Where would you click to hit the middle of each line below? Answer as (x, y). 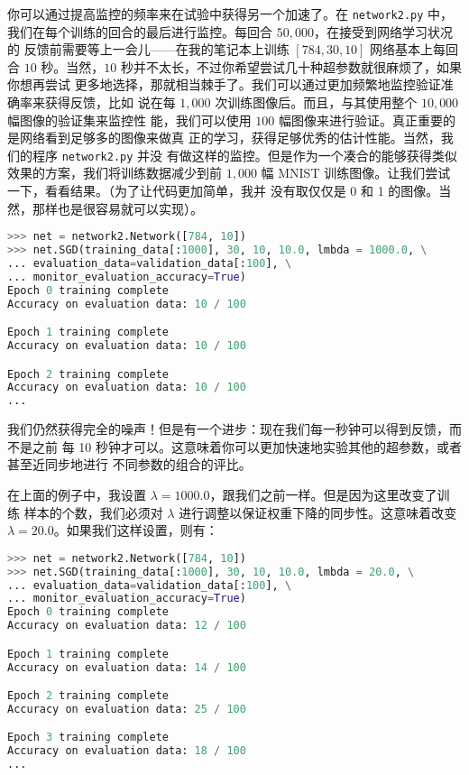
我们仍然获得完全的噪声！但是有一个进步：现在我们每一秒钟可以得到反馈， (228, 429)
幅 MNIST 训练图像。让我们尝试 (356, 173)
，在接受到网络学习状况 (383, 31)
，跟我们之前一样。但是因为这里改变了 (323, 494)
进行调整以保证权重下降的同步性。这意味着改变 (318, 512)
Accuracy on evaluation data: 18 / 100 (127, 751)
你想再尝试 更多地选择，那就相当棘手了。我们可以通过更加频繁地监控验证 (224, 84)
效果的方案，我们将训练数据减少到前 (115, 173)
